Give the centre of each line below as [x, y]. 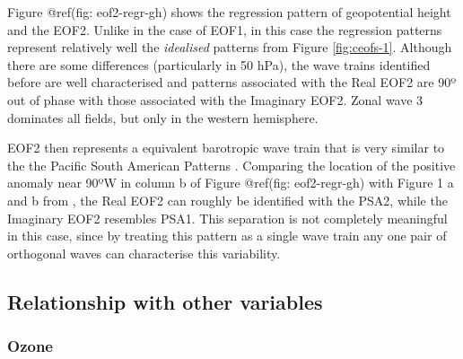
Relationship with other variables [165, 301]
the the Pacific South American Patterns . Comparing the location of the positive [231, 165]
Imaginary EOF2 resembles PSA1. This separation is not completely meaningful [227, 218]
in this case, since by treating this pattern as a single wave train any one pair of [227, 236]
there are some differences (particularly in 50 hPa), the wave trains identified [219, 64]
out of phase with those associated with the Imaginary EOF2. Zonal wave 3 [215, 99]
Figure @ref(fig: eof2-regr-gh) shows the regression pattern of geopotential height [229, 12]
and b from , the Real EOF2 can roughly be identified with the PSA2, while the [227, 200]
